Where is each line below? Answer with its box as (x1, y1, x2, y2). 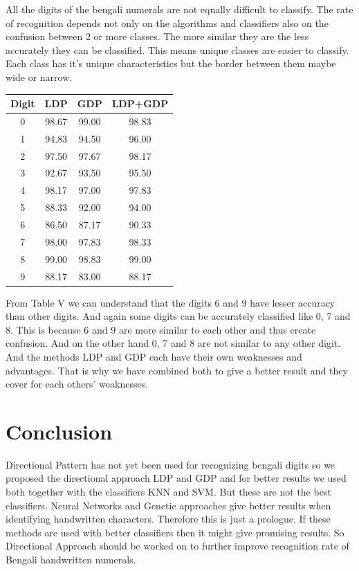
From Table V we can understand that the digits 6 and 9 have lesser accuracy (6, 295, 335, 309)
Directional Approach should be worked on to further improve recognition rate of (6, 538, 349, 553)
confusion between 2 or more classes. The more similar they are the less (6, 29, 309, 44)
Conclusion (6, 417, 113, 445)
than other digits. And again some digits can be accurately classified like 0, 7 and (6, 309, 351, 323)
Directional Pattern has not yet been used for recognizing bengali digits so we (6, 457, 335, 471)
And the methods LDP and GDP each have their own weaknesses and (6, 349, 302, 363)
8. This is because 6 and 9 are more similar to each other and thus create (6, 322, 316, 336)
